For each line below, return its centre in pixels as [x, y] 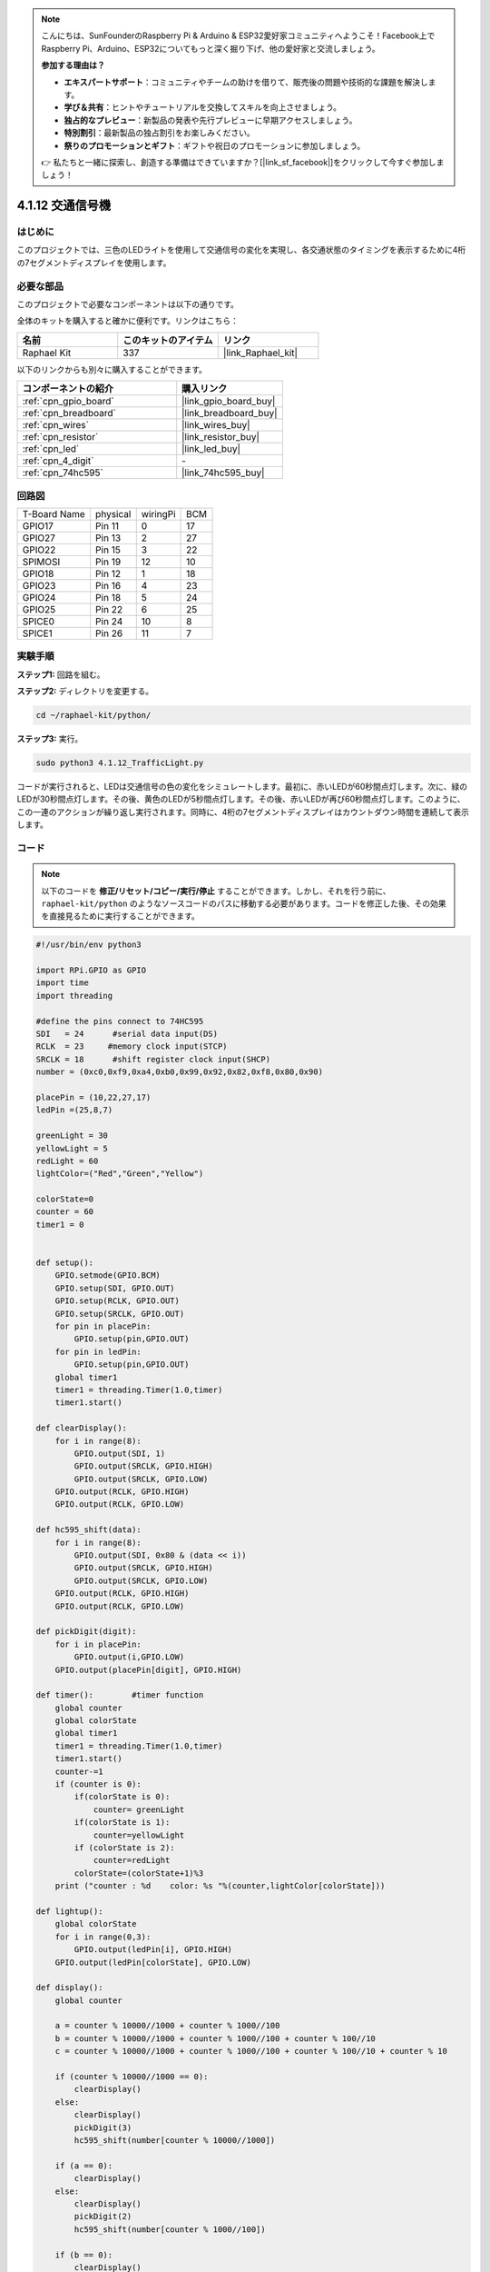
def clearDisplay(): [81, 1428]
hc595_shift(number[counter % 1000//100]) [170, 2229]
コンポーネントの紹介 [68, 389]
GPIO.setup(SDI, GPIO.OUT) [115, 1288]
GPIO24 [39, 597]
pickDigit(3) [103, 2128]
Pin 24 [109, 621]
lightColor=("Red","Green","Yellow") [120, 1174]
